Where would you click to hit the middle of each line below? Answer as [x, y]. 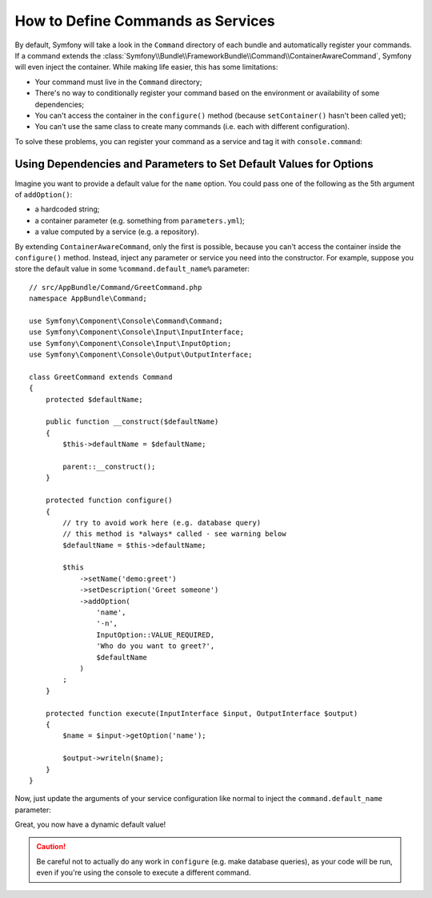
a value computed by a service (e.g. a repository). [117, 232]
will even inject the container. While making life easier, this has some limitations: [146, 67]
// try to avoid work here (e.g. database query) [162, 522]
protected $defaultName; [94, 399]
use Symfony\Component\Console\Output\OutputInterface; [141, 355]
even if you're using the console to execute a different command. [144, 872]
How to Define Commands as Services [145, 21]
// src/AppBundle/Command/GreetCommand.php [116, 287]
